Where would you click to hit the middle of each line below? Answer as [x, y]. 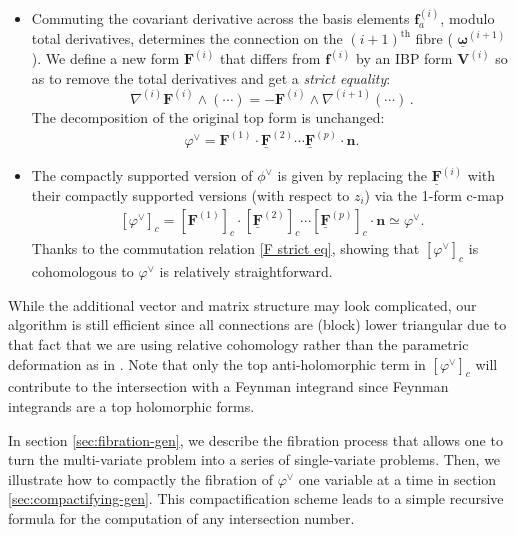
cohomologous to [82, 271]
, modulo [467, 18]
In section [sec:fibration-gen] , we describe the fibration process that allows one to [255, 439]
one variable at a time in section [397, 478]
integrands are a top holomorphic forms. [131, 405]
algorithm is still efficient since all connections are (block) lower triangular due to [257, 324]
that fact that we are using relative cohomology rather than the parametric [238, 344]
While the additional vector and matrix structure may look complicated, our [242, 304]
